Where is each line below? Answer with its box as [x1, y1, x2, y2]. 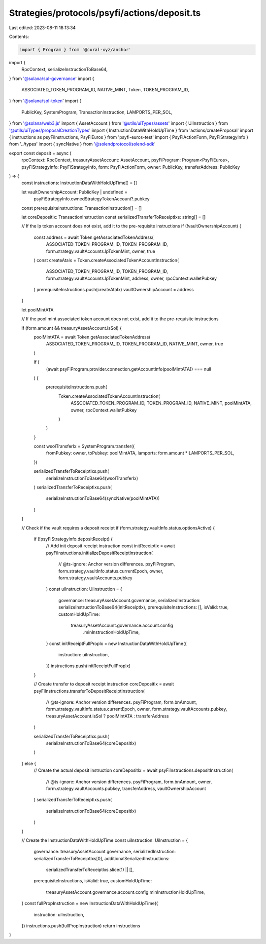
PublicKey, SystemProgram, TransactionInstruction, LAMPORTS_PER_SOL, [21, 109, 172, 115]
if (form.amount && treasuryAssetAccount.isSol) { [21, 325, 122, 331]
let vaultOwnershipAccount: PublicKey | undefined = [21, 189, 128, 195]
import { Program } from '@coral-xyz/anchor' [19, 47, 132, 52]
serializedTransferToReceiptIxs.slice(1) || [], [46, 867, 134, 873]
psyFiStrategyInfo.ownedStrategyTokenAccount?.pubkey [33, 196, 150, 202]
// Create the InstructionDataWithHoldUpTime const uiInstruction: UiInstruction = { [21, 837, 188, 843]
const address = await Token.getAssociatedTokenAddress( [33, 234, 154, 240]
